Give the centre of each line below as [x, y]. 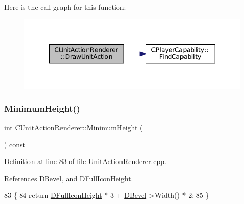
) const [15, 144]
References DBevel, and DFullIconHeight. [69, 178]
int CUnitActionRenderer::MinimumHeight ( [73, 127]
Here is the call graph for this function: [65, 7]
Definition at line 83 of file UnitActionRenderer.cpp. [85, 161]
